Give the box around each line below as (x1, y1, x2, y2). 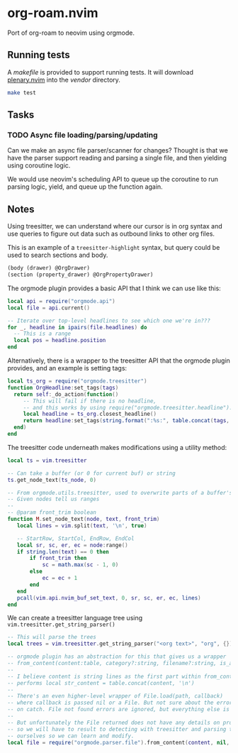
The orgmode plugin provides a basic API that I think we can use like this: (7, 284, 221, 292)
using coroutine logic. (7, 161, 71, 170)
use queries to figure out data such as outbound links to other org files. (7, 229, 215, 238)
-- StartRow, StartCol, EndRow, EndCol (16, 534, 135, 542)
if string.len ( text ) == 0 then (16, 548, 110, 555)
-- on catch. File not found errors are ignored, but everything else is (7, 706, 230, 713)
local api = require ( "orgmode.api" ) (7, 297, 115, 304)
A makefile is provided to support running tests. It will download (7, 67, 193, 76)
